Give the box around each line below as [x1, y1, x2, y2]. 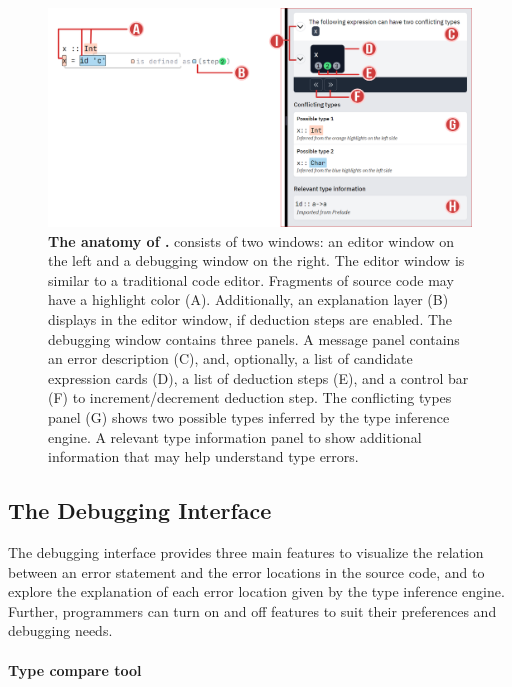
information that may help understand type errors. [48, 446, 359, 467]
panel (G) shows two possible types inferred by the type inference [48, 406, 450, 427]
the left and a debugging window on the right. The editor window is [48, 250, 465, 271]
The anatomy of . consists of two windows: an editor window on [48, 230, 455, 251]
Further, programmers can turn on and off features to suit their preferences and [8, 600, 497, 621]
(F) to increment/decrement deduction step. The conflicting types [48, 387, 452, 408]
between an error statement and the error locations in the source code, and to [8, 561, 485, 582]
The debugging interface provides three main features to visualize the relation [8, 541, 484, 562]
